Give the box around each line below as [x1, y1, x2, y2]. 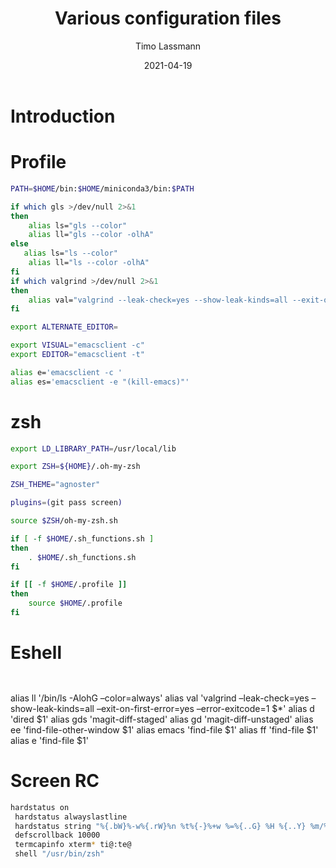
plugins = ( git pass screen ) [10, 498, 123, 508]
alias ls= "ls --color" [23, 248, 118, 259]
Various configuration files [54, 7, 282, 30]
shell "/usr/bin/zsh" [14, 849, 105, 859]
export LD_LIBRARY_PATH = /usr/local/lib [10, 443, 177, 454]
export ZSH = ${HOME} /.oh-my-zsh [10, 462, 141, 472]
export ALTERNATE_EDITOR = [10, 322, 118, 332]
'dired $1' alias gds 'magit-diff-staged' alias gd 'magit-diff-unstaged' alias [10, 713, 314, 725]
